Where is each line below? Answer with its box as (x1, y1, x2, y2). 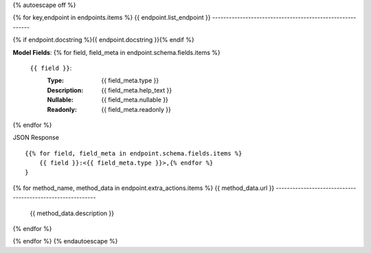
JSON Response (12, 134, 60, 142)
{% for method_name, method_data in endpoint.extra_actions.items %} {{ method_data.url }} (12, 184, 275, 192)
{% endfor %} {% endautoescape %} (12, 237, 118, 245)
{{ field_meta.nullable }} (101, 96, 168, 104)
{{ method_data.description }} (30, 209, 115, 217)
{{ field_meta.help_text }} (101, 86, 172, 94)
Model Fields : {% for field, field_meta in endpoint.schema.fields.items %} (12, 48, 221, 56)
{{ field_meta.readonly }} (101, 105, 172, 113)
